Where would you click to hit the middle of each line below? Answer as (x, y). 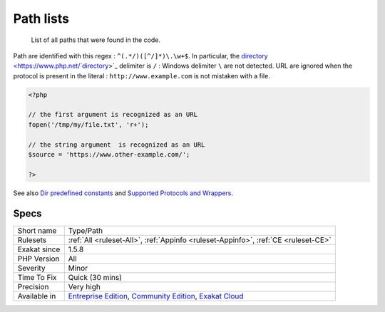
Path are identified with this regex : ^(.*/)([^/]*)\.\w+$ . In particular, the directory (140, 56)
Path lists (41, 19)
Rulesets (32, 240)
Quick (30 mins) (95, 277)
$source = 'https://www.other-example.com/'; (109, 155)
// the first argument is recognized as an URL (113, 115)
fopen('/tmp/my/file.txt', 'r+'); (88, 124)
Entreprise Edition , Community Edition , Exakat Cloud (156, 296)
